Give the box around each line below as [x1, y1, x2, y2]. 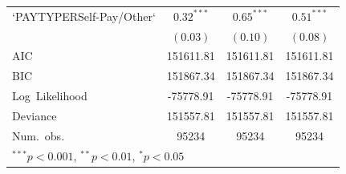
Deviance [12, 107, 57, 123]
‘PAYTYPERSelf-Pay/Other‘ [12, 7, 156, 24]
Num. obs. [12, 127, 65, 144]
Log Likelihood [12, 87, 88, 104]
